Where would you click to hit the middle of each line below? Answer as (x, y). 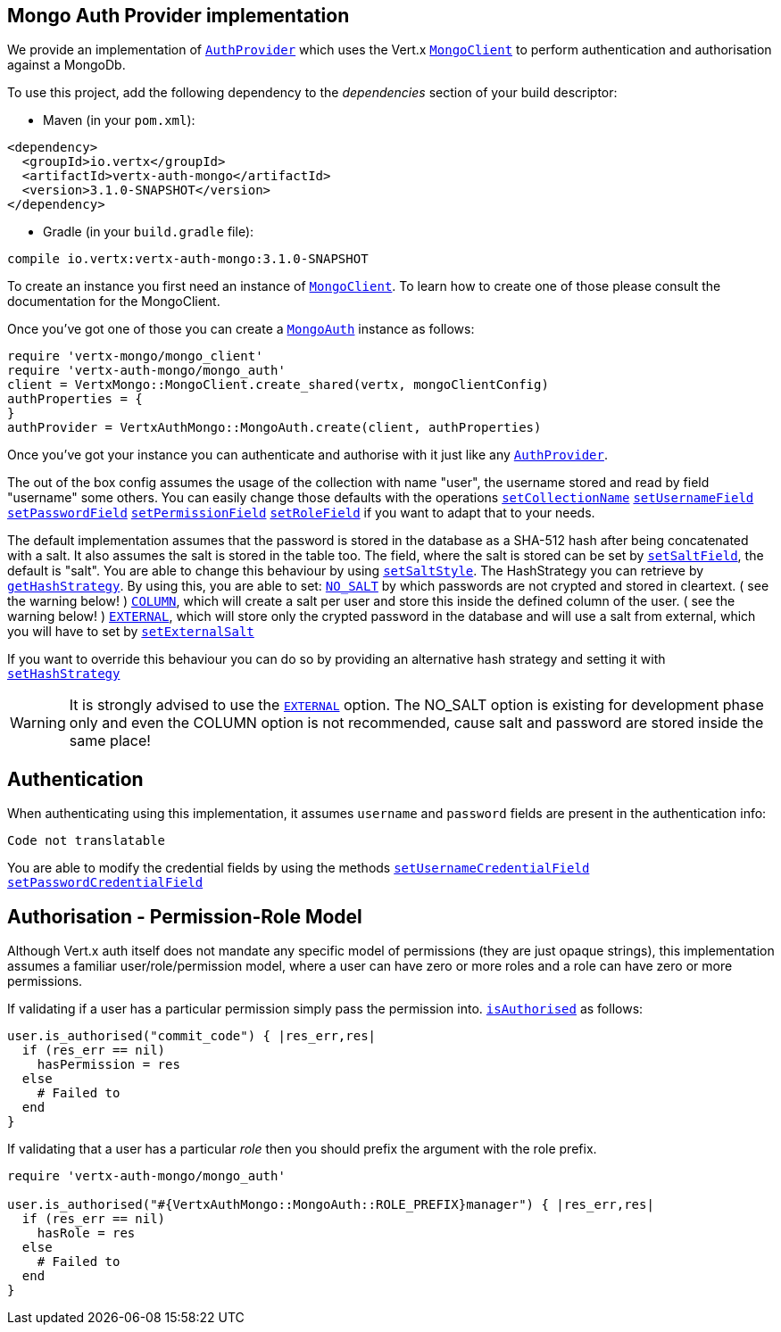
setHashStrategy (64, 674)
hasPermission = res (108, 1065)
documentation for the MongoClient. (114, 302)
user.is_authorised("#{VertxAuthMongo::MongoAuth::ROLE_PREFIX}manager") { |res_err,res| (331, 1205)
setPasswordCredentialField (105, 883)
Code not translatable (87, 841)
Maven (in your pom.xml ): (119, 120)
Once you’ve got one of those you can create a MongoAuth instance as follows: (241, 329)
